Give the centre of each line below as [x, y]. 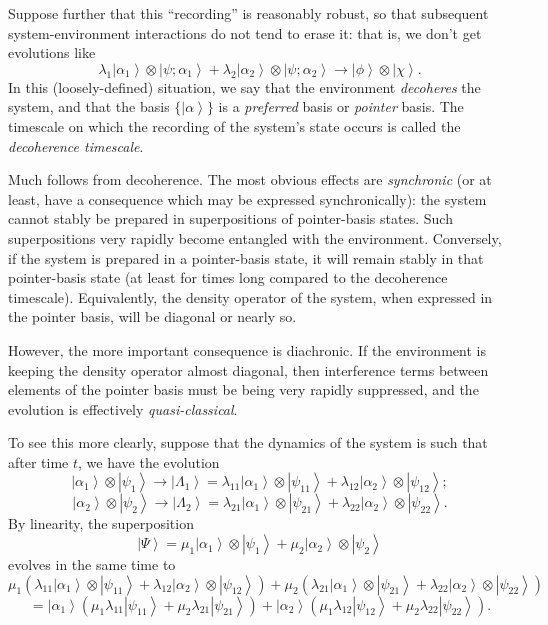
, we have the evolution [149, 461]
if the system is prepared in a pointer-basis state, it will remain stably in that [246, 257]
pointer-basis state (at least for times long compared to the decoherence [228, 277]
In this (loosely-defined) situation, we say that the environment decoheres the [244, 86]
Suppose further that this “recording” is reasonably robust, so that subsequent [248, 13]
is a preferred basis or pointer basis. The [341, 106]
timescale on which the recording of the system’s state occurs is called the [234, 125]
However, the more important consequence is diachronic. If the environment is [247, 349]
